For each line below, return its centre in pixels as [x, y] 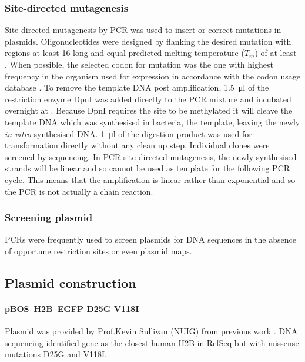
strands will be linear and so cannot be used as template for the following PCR [148, 168]
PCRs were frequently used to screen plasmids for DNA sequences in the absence [150, 239]
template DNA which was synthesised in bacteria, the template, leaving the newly [152, 122]
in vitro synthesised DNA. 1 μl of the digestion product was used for [128, 133]
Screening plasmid [49, 217]
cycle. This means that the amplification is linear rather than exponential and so [150, 179]
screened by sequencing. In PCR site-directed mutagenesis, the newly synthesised [151, 156]
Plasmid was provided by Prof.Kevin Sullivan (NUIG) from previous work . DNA [151, 331]
